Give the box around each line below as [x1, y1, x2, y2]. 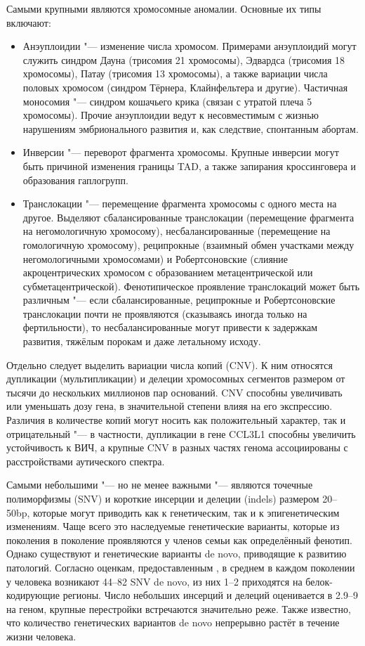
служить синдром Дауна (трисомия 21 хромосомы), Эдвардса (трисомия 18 [22, 52, 345, 67]
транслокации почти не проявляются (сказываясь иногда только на [22, 306, 307, 321]
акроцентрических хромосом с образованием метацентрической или [22, 265, 313, 280]
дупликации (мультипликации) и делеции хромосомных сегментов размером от [6, 371, 345, 386]
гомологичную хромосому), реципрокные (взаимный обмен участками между [22, 237, 354, 252]
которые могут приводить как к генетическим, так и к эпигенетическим [33, 505, 340, 519]
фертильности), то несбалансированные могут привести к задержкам [22, 320, 318, 335]
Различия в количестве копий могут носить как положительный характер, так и [6, 413, 346, 427]
